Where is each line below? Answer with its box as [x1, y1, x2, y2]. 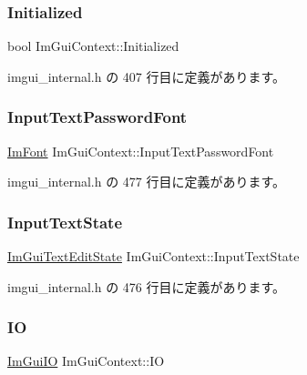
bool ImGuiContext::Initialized [7, 36, 179, 56]
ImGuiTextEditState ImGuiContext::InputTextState [7, 247, 300, 266]
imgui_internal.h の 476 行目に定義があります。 [7, 277, 286, 296]
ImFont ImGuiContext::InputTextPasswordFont [7, 141, 274, 160]
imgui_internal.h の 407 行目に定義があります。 [7, 66, 286, 86]
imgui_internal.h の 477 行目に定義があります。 [7, 172, 286, 191]
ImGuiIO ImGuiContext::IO [7, 351, 165, 370]
